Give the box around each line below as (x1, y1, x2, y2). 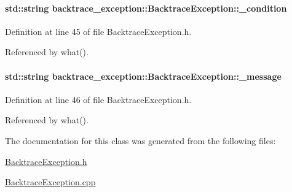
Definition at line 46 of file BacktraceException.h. (5, 93, 192, 106)
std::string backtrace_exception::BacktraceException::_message (5, 69, 282, 82)
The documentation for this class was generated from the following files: (5, 134, 276, 147)
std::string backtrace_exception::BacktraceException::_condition (5, 1, 287, 14)
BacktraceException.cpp (5, 175, 96, 188)
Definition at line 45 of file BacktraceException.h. (5, 25, 192, 37)
